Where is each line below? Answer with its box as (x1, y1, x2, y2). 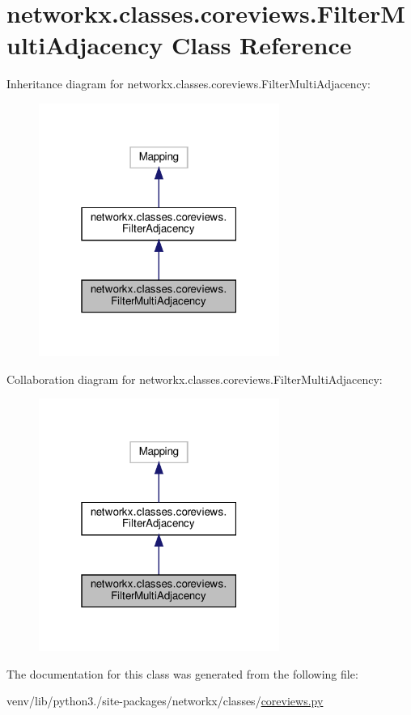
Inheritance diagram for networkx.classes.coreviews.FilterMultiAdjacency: (6, 75, 371, 92)
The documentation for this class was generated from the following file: (6, 665, 358, 682)
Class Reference (172, 28, 352, 62)
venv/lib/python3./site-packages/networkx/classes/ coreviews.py (6, 692, 324, 709)
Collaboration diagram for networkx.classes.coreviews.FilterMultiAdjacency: (6, 370, 383, 387)
